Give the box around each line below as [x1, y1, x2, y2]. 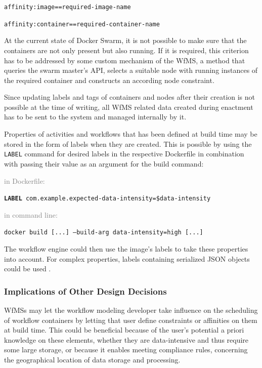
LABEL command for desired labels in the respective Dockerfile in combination [4, 148, 244, 159]
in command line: [4, 209, 58, 220]
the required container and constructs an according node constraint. [4, 74, 214, 85]
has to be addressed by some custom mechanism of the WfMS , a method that [4, 55, 245, 65]
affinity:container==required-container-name [4, 20, 160, 28]
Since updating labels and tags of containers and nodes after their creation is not [4, 92, 255, 102]
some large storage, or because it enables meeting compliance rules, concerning [4, 344, 248, 355]
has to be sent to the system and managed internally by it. [4, 111, 187, 122]
